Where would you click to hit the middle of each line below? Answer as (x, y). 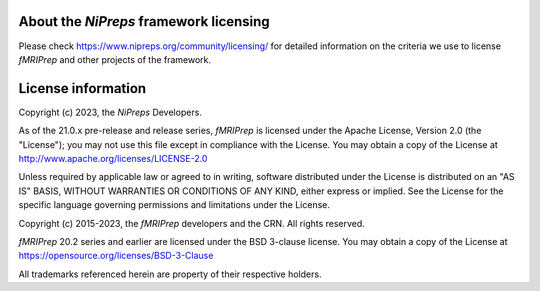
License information (82, 88)
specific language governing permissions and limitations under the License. (174, 205)
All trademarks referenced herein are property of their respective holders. (170, 274)
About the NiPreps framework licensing (144, 21)
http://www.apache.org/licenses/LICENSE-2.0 (113, 158)
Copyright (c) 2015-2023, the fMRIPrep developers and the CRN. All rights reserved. (191, 223)
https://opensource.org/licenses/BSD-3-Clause (116, 256)
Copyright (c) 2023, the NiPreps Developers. (110, 112)
